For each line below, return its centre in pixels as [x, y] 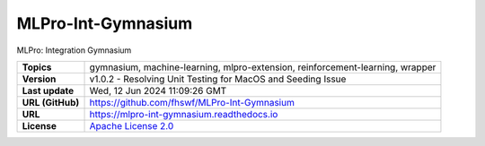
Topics [37, 67]
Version [39, 79]
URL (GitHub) [51, 102]
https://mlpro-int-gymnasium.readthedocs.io [184, 114]
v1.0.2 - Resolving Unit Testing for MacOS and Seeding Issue [218, 79]
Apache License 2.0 [132, 125]
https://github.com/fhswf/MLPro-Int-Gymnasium [192, 102]
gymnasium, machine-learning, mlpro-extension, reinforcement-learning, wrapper [263, 67]
